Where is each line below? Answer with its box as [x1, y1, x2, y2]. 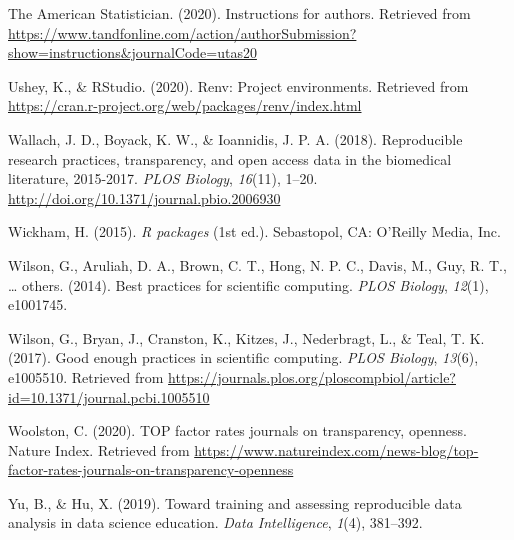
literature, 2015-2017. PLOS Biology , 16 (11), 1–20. [8, 168, 318, 189]
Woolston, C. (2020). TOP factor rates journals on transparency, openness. [8, 420, 468, 441]
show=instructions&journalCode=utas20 [8, 42, 257, 63]
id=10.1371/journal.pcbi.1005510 [8, 386, 210, 407]
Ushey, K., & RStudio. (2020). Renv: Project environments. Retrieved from [8, 75, 469, 96]
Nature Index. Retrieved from [8, 439, 190, 460]
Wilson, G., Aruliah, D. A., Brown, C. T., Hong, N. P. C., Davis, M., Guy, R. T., [8, 254, 507, 275]
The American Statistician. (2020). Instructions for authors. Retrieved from [8, 3, 471, 23]
